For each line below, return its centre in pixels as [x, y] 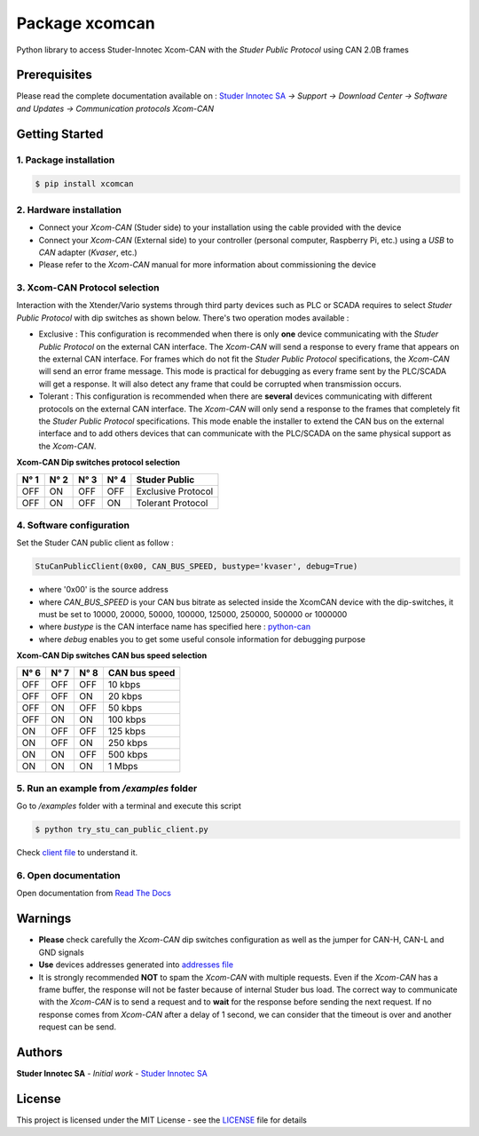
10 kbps [124, 684]
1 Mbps [123, 766]
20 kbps [125, 695]
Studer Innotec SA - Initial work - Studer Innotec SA [112, 1073]
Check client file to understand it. [77, 853]
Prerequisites [54, 75]
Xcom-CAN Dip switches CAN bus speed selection [112, 655]
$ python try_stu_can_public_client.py [122, 830]
